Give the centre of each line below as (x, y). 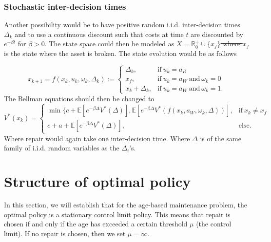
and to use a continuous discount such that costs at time (99, 34)
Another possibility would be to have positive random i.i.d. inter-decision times (122, 25)
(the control (214, 224)
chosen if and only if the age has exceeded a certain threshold (96, 224)
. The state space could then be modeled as (109, 44)
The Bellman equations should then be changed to (79, 98)
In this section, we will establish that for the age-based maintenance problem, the (126, 205)
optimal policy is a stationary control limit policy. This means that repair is (117, 214)
